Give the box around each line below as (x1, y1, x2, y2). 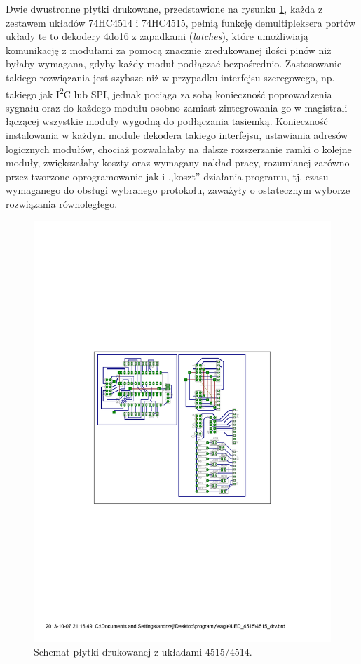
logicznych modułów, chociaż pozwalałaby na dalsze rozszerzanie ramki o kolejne (6, 141, 352, 156)
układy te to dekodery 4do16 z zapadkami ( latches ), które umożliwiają (6, 29, 308, 44)
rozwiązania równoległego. (6, 196, 118, 211)
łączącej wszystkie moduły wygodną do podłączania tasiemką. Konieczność (6, 114, 328, 128)
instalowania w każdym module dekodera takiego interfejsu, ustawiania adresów (6, 128, 348, 142)
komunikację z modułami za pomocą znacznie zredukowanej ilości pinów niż (6, 42, 332, 57)
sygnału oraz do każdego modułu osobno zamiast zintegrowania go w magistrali (6, 100, 348, 114)
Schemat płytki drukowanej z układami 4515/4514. (34, 644, 252, 659)
